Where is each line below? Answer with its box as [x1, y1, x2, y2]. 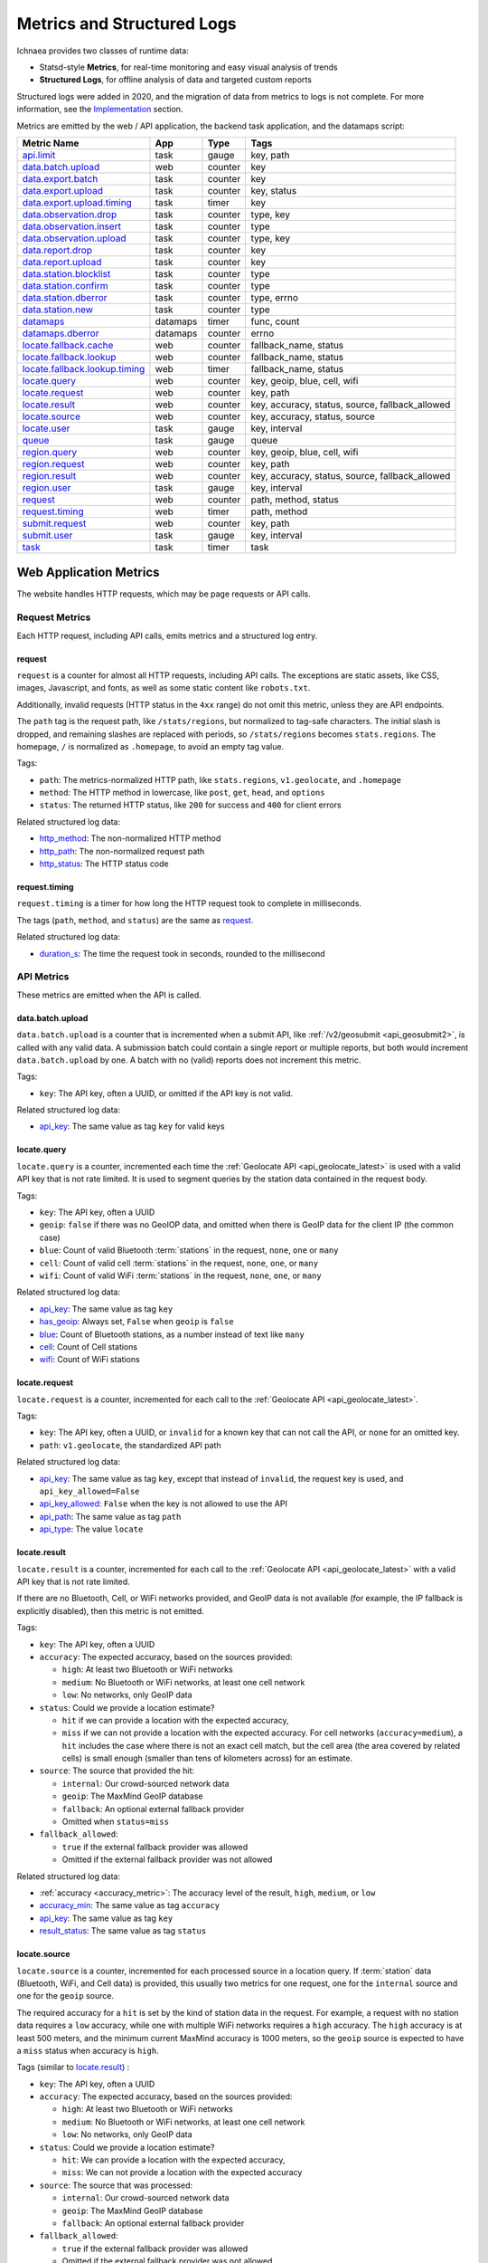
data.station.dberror [22, 291, 108, 303]
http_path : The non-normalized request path [39, 845, 205, 856]
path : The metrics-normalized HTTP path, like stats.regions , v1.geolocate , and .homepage [39, 774, 402, 785]
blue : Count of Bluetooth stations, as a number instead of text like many [39, 1329, 305, 1340]
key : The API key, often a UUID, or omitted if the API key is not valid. [39, 1087, 294, 1099]
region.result [22, 469, 77, 482]
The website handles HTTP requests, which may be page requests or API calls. [16, 588, 311, 599]
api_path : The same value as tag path [39, 1511, 182, 1522]
